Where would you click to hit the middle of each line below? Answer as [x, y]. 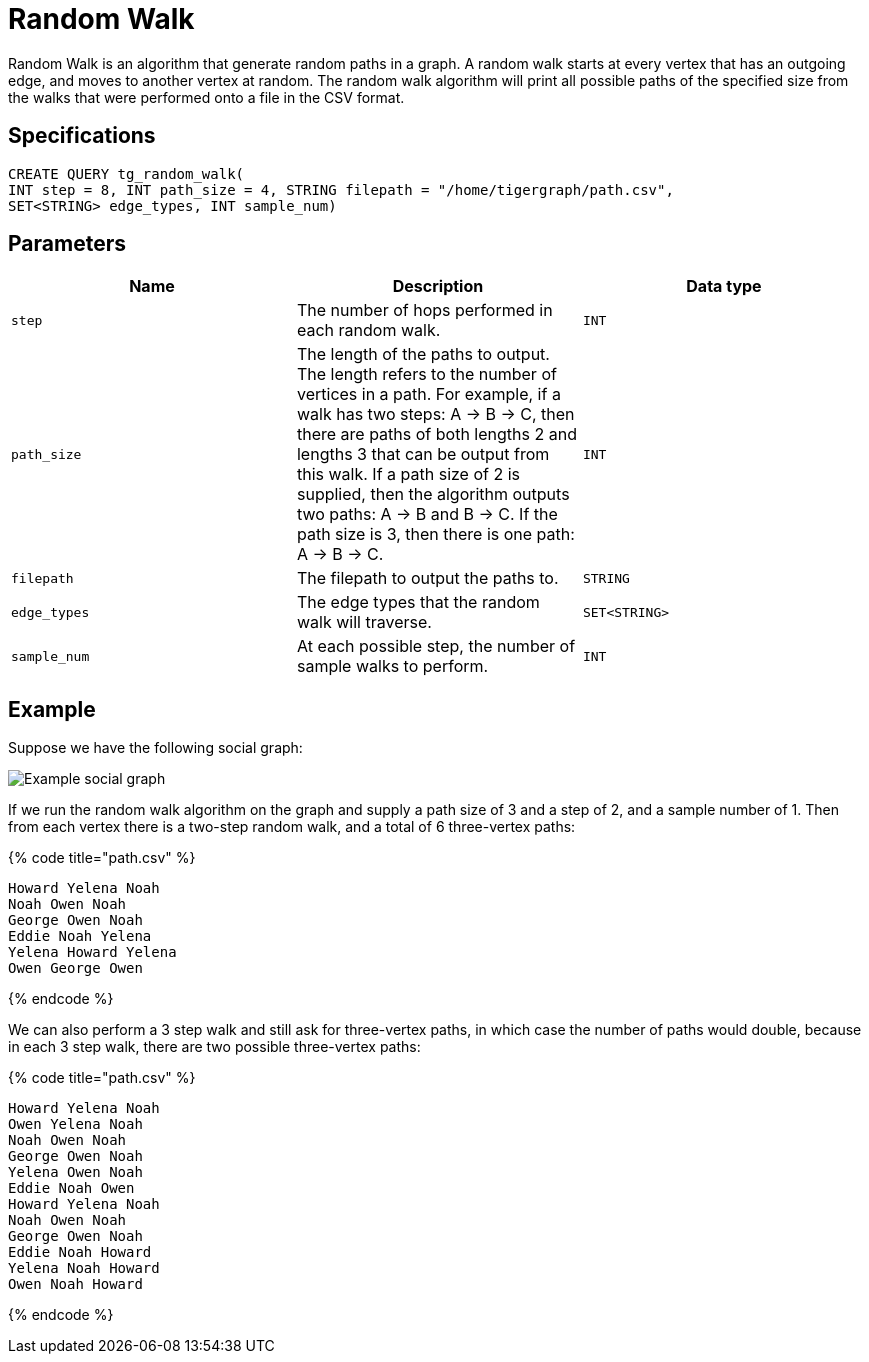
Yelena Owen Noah [75, 1172]
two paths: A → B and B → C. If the [427, 514]
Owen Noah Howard [75, 1284]
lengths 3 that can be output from [423, 454]
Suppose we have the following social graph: [155, 748]
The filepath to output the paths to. [427, 578]
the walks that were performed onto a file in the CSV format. [206, 97]
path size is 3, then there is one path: [435, 534]
